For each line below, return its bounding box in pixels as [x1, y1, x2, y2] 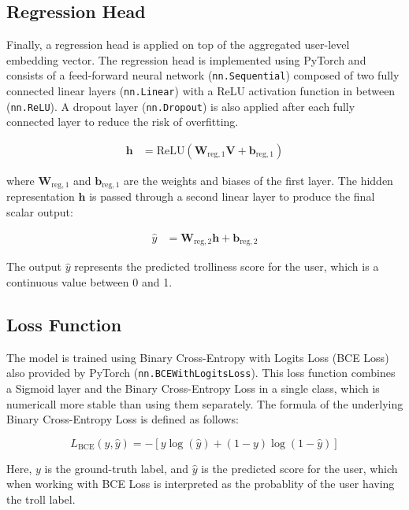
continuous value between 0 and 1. [6, 273, 173, 290]
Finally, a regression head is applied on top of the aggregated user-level [6, 36, 350, 53]
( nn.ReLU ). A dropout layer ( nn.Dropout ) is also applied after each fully [6, 98, 355, 114]
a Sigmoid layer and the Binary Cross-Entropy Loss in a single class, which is [6, 379, 380, 396]
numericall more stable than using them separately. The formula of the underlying [6, 395, 403, 412]
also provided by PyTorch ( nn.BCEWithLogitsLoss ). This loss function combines [6, 364, 396, 381]
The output [6, 258, 62, 275]
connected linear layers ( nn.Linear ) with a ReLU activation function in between [6, 83, 396, 99]
